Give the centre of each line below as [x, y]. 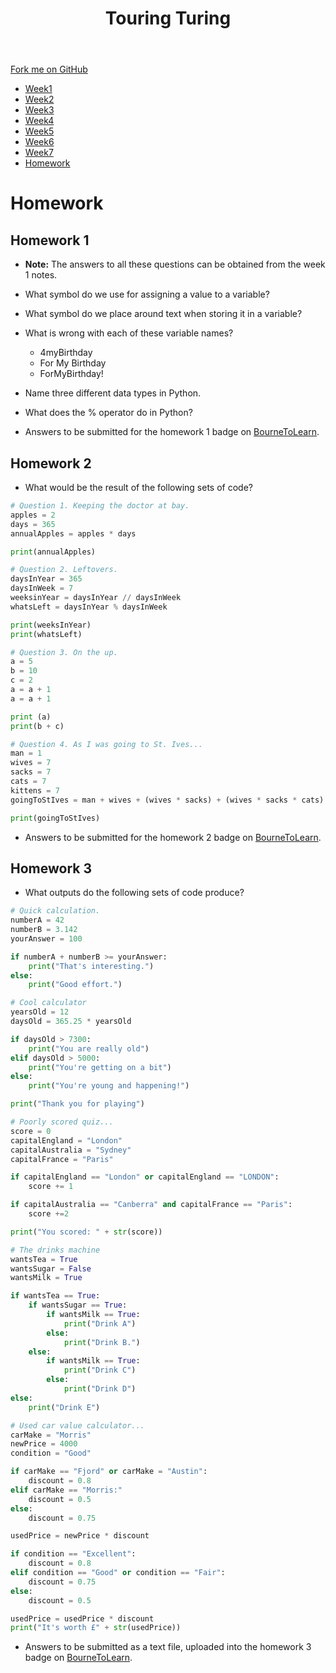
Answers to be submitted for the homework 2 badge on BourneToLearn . [173, 837]
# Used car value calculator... [77, 1425]
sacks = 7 [31, 772]
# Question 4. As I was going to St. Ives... [106, 744]
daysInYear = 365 [46, 579]
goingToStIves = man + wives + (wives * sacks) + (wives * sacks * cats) [167, 800]
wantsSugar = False [51, 1268]
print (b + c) [37, 726]
